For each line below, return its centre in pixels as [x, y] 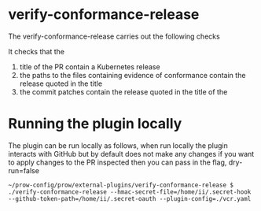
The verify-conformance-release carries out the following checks [114, 36]
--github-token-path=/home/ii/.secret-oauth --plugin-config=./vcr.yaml [130, 198]
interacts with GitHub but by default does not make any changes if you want [131, 154]
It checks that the [37, 51]
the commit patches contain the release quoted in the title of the [123, 91]
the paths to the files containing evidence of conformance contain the [132, 75]
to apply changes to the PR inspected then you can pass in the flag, [118, 162]
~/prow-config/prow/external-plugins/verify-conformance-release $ [121, 185]
